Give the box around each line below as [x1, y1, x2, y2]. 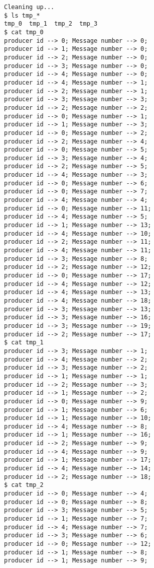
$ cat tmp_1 [4, 339, 44, 346]
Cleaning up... [4, 4, 55, 11]
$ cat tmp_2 [4, 481, 44, 489]
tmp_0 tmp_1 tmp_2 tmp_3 [4, 20, 98, 28]
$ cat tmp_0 [4, 28, 44, 36]
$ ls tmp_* [4, 12, 40, 19]
